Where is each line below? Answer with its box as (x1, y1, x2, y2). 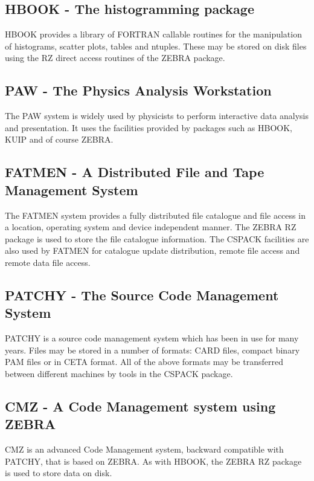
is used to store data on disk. (5, 466, 112, 479)
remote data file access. (5, 256, 91, 268)
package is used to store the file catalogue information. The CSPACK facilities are (5, 232, 309, 245)
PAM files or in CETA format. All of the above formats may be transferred (5, 355, 283, 368)
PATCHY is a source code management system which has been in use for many (5, 332, 299, 344)
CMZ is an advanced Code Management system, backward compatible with (5, 443, 284, 456)
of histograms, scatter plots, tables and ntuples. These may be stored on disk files (5, 39, 307, 52)
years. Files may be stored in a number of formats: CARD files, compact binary (5, 343, 300, 356)
